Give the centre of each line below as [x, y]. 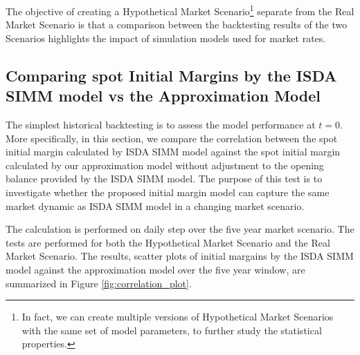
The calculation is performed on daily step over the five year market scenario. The [180, 229]
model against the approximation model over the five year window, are [155, 269]
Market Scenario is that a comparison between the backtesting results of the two [177, 25]
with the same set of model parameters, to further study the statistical [172, 330]
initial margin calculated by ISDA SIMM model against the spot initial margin [173, 152]
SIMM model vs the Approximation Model [163, 96]
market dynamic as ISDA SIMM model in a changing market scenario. [155, 205]
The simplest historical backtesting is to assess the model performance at [161, 125]
